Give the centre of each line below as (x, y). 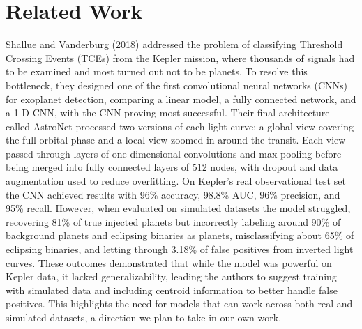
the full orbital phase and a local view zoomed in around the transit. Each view (176, 140)
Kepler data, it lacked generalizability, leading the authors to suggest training (171, 276)
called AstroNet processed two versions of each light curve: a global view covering (180, 126)
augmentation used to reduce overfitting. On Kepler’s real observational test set (176, 181)
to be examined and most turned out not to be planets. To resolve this (157, 71)
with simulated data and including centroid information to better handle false (172, 290)
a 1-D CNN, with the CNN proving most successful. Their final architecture (168, 113)
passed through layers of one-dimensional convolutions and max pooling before (174, 153)
